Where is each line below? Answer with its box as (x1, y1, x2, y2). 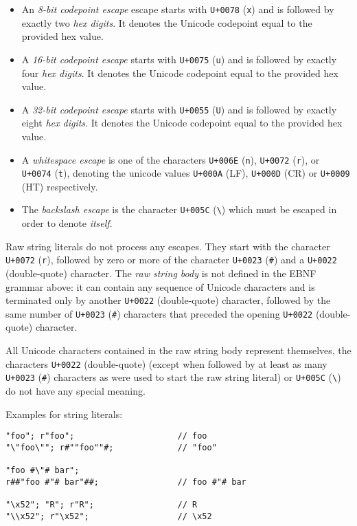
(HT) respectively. (21, 179, 98, 193)
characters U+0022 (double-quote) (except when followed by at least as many (5, 356, 327, 371)
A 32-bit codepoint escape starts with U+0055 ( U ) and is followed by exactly (21, 102, 337, 116)
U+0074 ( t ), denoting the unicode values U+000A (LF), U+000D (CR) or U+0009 (21, 166, 350, 180)
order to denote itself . (21, 216, 113, 230)
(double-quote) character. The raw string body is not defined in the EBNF (5, 265, 316, 280)
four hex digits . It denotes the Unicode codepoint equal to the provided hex (21, 65, 338, 80)
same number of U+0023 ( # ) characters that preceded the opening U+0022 (5, 306, 313, 320)
